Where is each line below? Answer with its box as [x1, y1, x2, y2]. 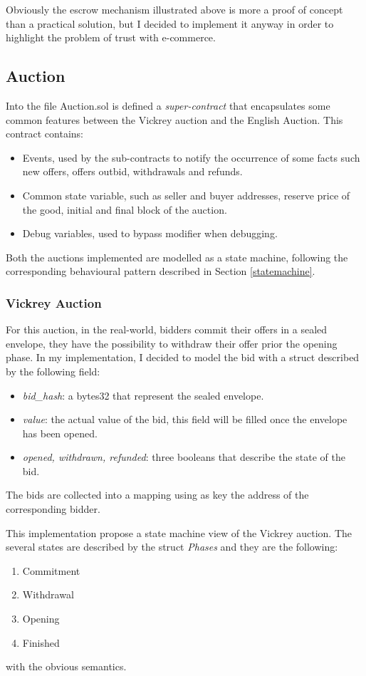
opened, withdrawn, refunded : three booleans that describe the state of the [22, 449, 345, 464]
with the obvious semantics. [6, 659, 127, 674]
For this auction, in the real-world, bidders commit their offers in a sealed [6, 322, 328, 337]
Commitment [22, 563, 80, 578]
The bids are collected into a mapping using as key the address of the [6, 487, 309, 502]
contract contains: [6, 126, 84, 141]
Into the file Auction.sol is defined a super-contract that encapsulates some [6, 98, 330, 113]
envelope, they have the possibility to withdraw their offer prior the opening [6, 336, 338, 350]
